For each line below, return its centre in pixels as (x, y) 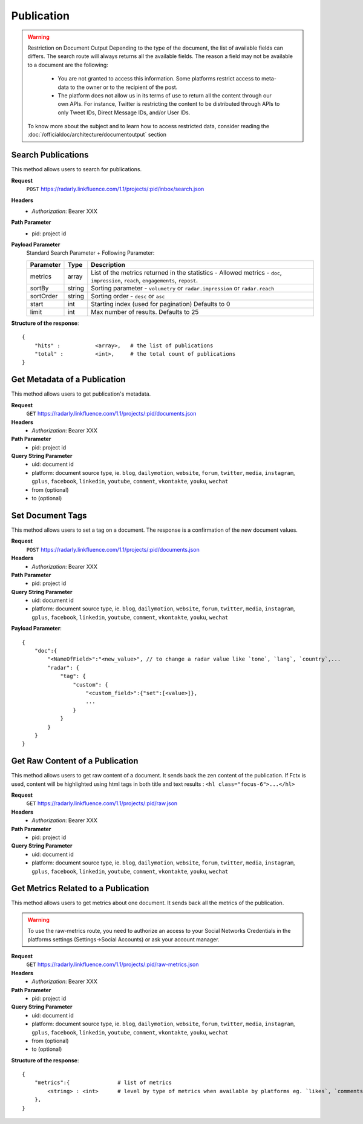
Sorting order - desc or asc (128, 296)
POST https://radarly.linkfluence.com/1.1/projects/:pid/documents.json (113, 549)
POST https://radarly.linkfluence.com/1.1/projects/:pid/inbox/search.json (115, 189)
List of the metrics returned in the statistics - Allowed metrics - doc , (186, 272)
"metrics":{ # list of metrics (103, 1083)
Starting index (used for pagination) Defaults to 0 (161, 304)
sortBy (39, 288)
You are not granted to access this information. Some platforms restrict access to (159, 79)
